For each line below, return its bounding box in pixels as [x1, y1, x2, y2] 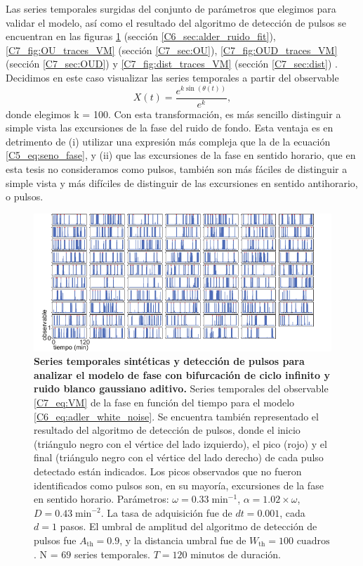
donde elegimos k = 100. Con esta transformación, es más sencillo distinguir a [6, 106, 341, 121]
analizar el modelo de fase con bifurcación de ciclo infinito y [34, 367, 331, 382]
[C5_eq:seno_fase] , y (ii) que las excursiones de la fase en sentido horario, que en [6, 148, 356, 162]
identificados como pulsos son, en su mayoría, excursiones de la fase [34, 477, 324, 492]
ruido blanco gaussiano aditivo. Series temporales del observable [34, 381, 329, 396]
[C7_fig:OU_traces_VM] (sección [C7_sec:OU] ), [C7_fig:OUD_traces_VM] [6, 42, 338, 57]
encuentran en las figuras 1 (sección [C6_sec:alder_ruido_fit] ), [6, 29, 276, 44]
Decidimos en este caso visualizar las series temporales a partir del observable [6, 70, 339, 84]
